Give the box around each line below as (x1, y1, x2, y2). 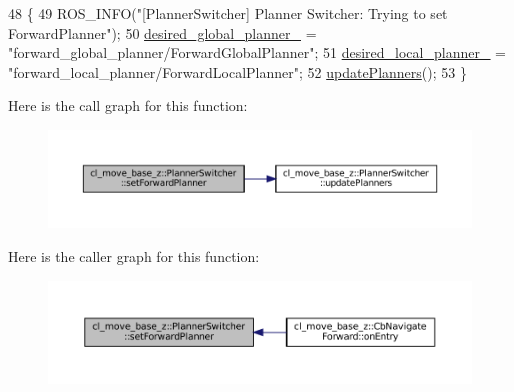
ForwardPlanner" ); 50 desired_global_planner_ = (8, 22, 317, 43)
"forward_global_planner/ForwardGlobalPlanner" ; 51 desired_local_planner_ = (8, 42, 506, 63)
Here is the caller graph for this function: (8, 245, 260, 266)
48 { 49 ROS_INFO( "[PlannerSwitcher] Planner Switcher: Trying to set (8, 3, 448, 23)
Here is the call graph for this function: (8, 95, 248, 116)
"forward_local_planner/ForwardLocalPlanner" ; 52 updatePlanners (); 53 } (8, 61, 467, 82)
